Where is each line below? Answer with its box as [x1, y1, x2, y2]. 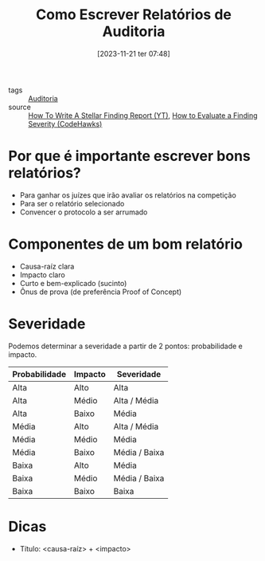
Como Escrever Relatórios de [35, 6, 232, 24]
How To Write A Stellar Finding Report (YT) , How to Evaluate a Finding [28, 110, 258, 120]
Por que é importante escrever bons [8, 147, 251, 165]
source [8, 102, 32, 112]
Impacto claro [19, 269, 65, 280]
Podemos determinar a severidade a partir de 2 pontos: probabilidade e [8, 341, 243, 351]
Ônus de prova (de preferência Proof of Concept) [19, 287, 182, 296]
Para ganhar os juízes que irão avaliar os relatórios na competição [19, 190, 236, 200]
